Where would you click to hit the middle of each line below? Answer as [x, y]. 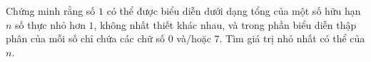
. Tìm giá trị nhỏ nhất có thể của [292, 38]
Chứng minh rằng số [51, 11]
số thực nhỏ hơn [50, 24]
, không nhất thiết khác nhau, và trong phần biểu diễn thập [225, 24]
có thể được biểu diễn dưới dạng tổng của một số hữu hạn [234, 11]
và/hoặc [194, 38]
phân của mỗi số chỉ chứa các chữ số [85, 38]
